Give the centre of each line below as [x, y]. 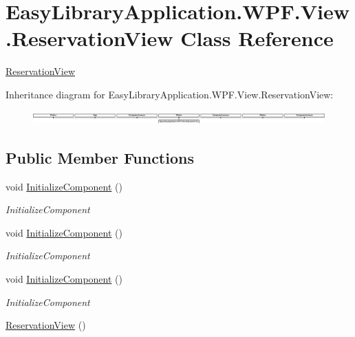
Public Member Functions [100, 157]
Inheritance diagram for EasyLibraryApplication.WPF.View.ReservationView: [170, 94]
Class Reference [257, 38]
